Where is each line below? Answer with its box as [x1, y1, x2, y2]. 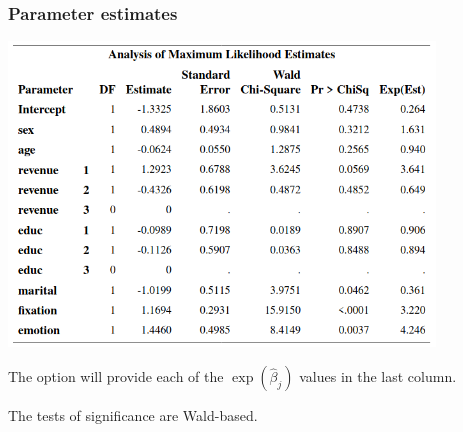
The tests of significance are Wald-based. [8, 405, 258, 426]
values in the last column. [299, 366, 457, 387]
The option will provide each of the [8, 366, 224, 387]
